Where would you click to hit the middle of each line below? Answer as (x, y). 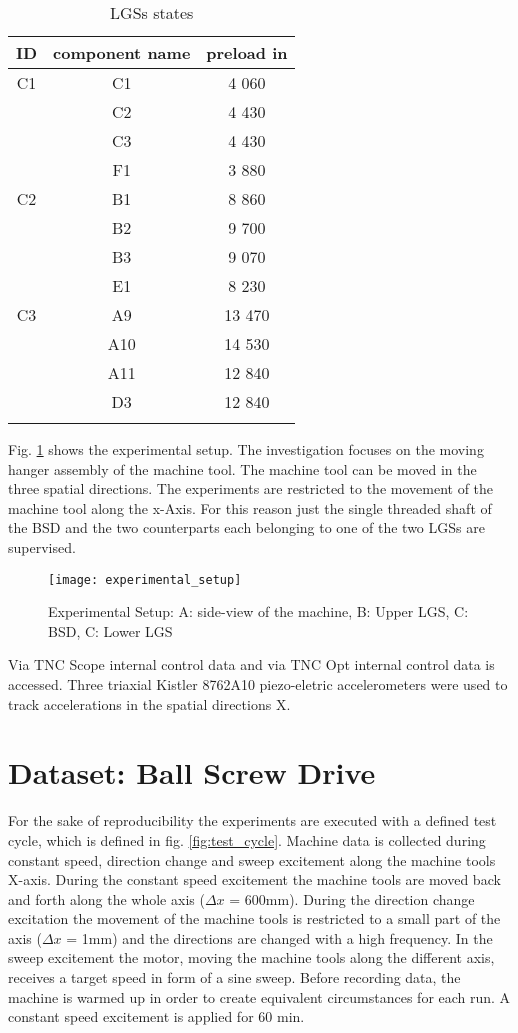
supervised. (42, 546)
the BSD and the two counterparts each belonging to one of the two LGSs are (246, 527)
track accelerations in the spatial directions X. (149, 703)
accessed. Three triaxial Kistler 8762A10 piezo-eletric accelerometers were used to (258, 684)
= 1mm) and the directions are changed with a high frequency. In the (279, 937)
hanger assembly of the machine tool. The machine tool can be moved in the (242, 468)
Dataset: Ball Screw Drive (192, 772)
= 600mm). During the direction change (352, 898)
